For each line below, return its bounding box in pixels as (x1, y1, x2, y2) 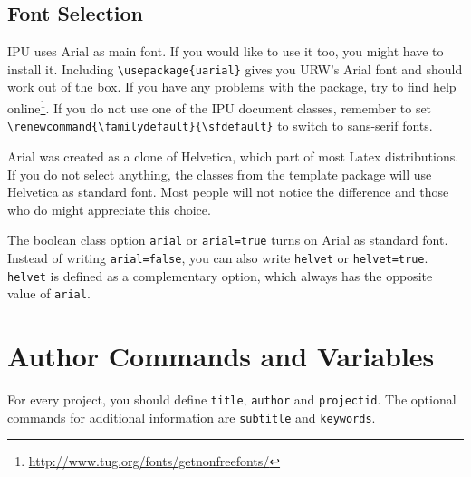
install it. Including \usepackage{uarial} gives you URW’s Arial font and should (7, 59, 463, 78)
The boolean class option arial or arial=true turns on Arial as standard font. (7, 230, 448, 249)
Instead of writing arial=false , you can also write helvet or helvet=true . (7, 248, 428, 267)
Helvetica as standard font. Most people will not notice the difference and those (7, 182, 449, 201)
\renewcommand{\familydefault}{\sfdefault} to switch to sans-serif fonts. (7, 116, 433, 135)
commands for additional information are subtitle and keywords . (7, 407, 376, 426)
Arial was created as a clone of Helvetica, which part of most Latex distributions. (7, 146, 459, 165)
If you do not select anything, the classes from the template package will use (7, 164, 432, 183)
